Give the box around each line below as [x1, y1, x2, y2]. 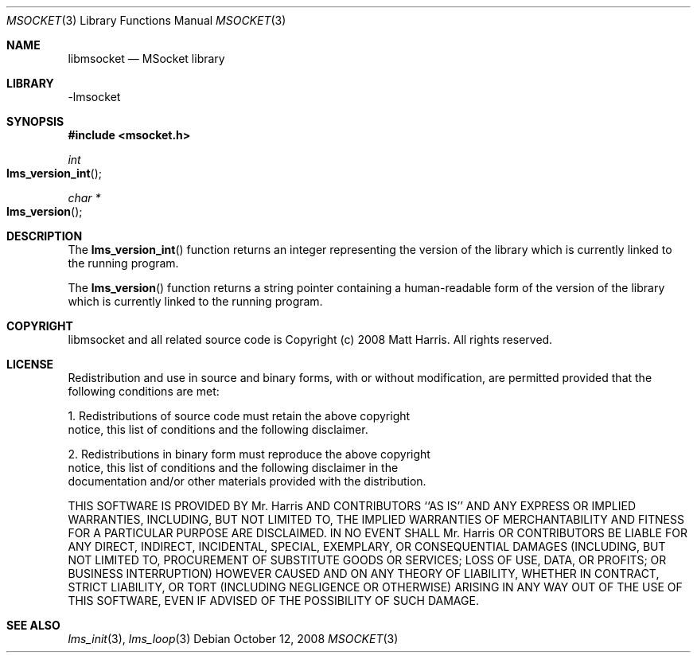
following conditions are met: [68, 384, 220, 398]
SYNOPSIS [6, 115, 64, 128]
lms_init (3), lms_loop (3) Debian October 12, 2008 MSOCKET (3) [68, 632, 399, 645]
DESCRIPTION [6, 229, 83, 243]
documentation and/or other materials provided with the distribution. [68, 474, 426, 488]
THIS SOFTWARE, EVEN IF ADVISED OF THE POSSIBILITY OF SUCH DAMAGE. [68, 594, 479, 607]
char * [68, 191, 101, 205]
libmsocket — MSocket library [68, 52, 225, 65]
